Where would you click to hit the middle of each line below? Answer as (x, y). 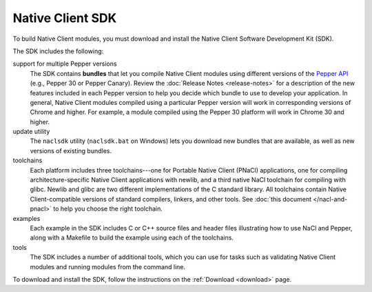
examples (27, 218)
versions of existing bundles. (71, 150)
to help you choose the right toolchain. (108, 209)
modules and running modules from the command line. (108, 266)
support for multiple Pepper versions (65, 64)
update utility (31, 132)
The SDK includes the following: (58, 51)
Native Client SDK (65, 18)
